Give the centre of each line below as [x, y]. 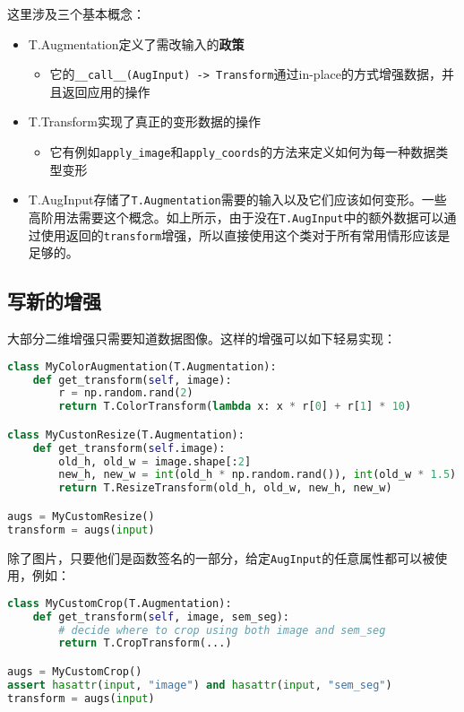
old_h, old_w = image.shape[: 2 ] [155, 461]
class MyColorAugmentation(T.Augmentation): [142, 366]
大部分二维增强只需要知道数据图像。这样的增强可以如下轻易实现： [202, 339]
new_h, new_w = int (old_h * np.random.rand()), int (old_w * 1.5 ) [258, 475]
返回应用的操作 [106, 91]
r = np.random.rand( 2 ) [126, 393]
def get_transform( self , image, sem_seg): [161, 616]
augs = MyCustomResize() [81, 516]
